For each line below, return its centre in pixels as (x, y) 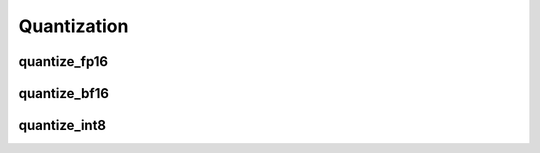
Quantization (73, 26)
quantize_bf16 (64, 93)
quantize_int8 (62, 125)
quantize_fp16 (63, 61)
